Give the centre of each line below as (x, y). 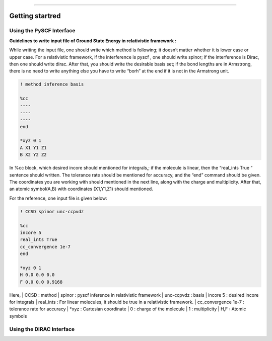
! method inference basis (52, 84)
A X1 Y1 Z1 (33, 148)
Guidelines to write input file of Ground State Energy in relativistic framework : (93, 41)
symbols (18, 316)
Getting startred (35, 16)
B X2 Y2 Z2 (33, 155)
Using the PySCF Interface (42, 31)
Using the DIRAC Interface (42, 329)
